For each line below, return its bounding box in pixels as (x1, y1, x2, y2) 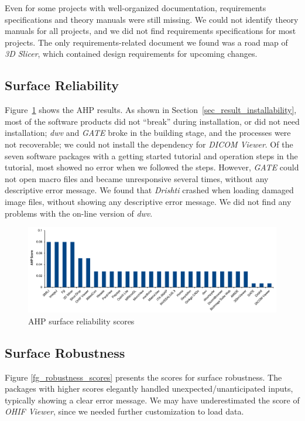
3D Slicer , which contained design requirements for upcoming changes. (5, 47, 258, 60)
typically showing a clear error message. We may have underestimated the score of (5, 393, 300, 406)
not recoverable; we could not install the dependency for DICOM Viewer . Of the (5, 138, 293, 150)
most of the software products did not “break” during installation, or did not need (5, 115, 300, 127)
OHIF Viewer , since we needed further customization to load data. (5, 405, 244, 417)
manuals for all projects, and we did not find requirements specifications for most (5, 25, 296, 37)
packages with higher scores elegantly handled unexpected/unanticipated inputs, (5, 382, 293, 395)
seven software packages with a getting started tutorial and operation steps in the (5, 149, 298, 162)
